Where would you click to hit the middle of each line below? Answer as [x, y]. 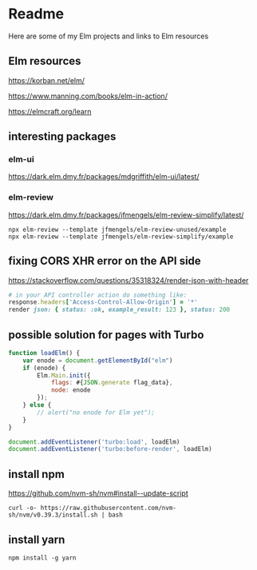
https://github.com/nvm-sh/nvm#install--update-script [99, 493]
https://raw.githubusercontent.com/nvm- [109, 508]
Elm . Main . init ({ [64, 375]
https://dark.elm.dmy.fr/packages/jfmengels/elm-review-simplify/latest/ [126, 215]
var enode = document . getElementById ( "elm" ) [98, 361]
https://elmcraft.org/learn [50, 111]
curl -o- [23, 508]
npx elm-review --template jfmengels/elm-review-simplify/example [121, 237]
